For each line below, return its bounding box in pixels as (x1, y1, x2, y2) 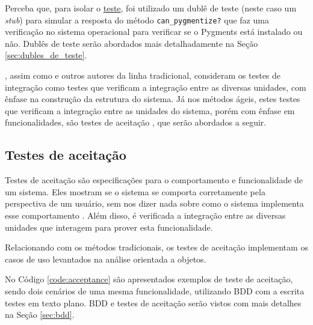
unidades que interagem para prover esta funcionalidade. (5, 220, 213, 233)
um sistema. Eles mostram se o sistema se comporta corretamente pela (5, 185, 265, 198)
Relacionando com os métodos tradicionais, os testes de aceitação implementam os (5, 241, 308, 254)
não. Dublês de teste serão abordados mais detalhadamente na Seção (5, 37, 258, 49)
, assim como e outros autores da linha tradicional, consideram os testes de (5, 69, 281, 82)
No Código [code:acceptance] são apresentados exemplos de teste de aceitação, (5, 273, 293, 285)
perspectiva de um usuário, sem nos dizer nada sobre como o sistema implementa (5, 197, 304, 210)
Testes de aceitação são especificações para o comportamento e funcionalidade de (5, 174, 303, 186)
